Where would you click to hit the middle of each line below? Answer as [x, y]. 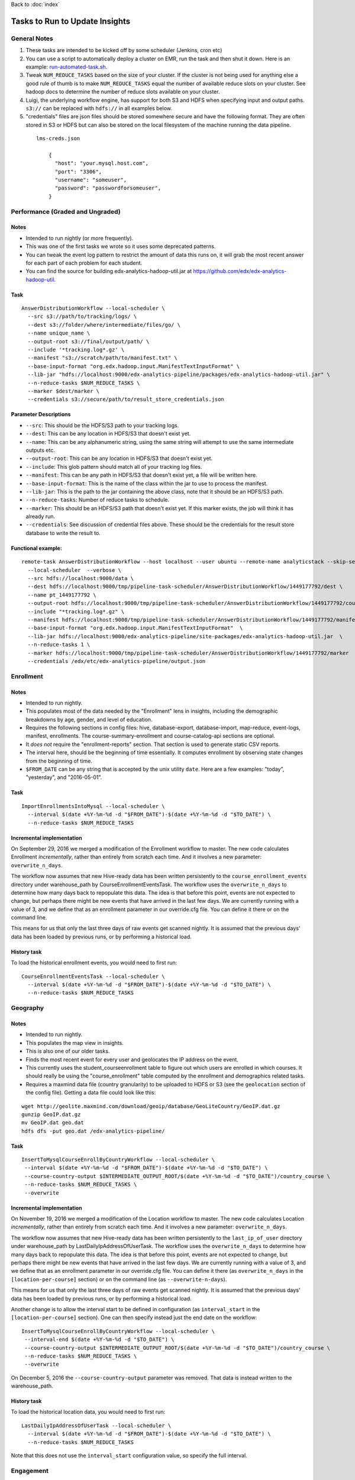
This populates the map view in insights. [75, 1043]
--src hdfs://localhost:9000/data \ [81, 578]
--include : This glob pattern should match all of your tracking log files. [114, 466]
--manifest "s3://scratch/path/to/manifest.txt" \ [102, 358]
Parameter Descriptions [41, 414]
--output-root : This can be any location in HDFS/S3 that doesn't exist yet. [119, 458]
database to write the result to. [63, 533]
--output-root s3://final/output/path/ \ [88, 341]
